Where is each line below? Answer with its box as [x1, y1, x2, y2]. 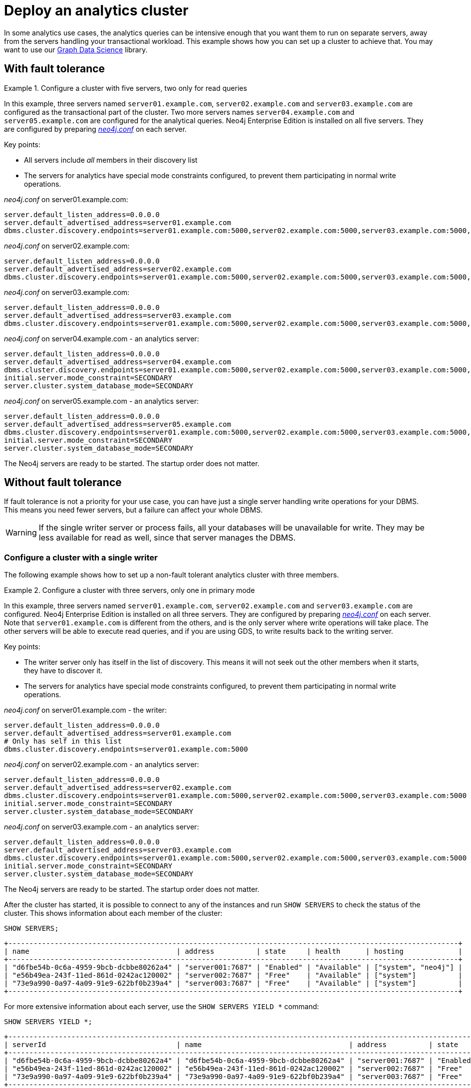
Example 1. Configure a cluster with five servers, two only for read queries [4, 83, 247, 92]
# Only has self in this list [4, 737, 122, 746]
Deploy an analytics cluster [4, 2, 189, 19]
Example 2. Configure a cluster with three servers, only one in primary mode [4, 586, 255, 595]
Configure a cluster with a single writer [4, 552, 158, 562]
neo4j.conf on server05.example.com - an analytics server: [4, 396, 199, 405]
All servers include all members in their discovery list [24, 155, 198, 164]
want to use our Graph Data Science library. [4, 45, 148, 54]
